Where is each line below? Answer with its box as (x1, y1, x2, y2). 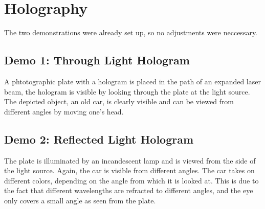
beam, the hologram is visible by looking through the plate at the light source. (4, 86, 250, 97)
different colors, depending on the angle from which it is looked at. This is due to (4, 175, 259, 185)
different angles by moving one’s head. (4, 106, 124, 117)
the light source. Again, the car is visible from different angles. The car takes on (4, 165, 255, 176)
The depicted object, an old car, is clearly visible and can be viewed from (4, 96, 234, 107)
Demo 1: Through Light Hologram (4, 52, 190, 68)
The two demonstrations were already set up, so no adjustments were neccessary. (4, 27, 258, 38)
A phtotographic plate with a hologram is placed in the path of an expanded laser (4, 76, 261, 86)
